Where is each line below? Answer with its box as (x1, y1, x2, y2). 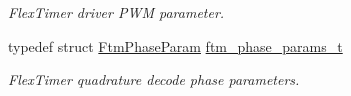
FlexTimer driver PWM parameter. (8, 2, 225, 22)
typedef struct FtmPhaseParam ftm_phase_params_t (8, 35, 343, 56)
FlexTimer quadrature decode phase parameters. (8, 69, 300, 90)
